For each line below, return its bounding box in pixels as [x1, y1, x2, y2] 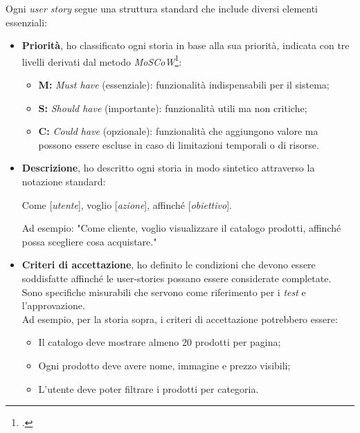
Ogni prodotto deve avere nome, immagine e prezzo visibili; [38, 358, 291, 372]
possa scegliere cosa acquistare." [21, 234, 157, 248]
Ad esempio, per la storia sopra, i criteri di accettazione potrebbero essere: [21, 311, 338, 326]
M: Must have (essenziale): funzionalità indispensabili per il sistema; [38, 77, 330, 92]
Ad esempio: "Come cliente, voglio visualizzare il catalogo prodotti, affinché [21, 221, 341, 235]
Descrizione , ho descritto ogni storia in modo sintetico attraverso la [21, 160, 315, 175]
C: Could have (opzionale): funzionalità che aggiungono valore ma [38, 124, 318, 138]
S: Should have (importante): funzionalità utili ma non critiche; [38, 100, 307, 115]
